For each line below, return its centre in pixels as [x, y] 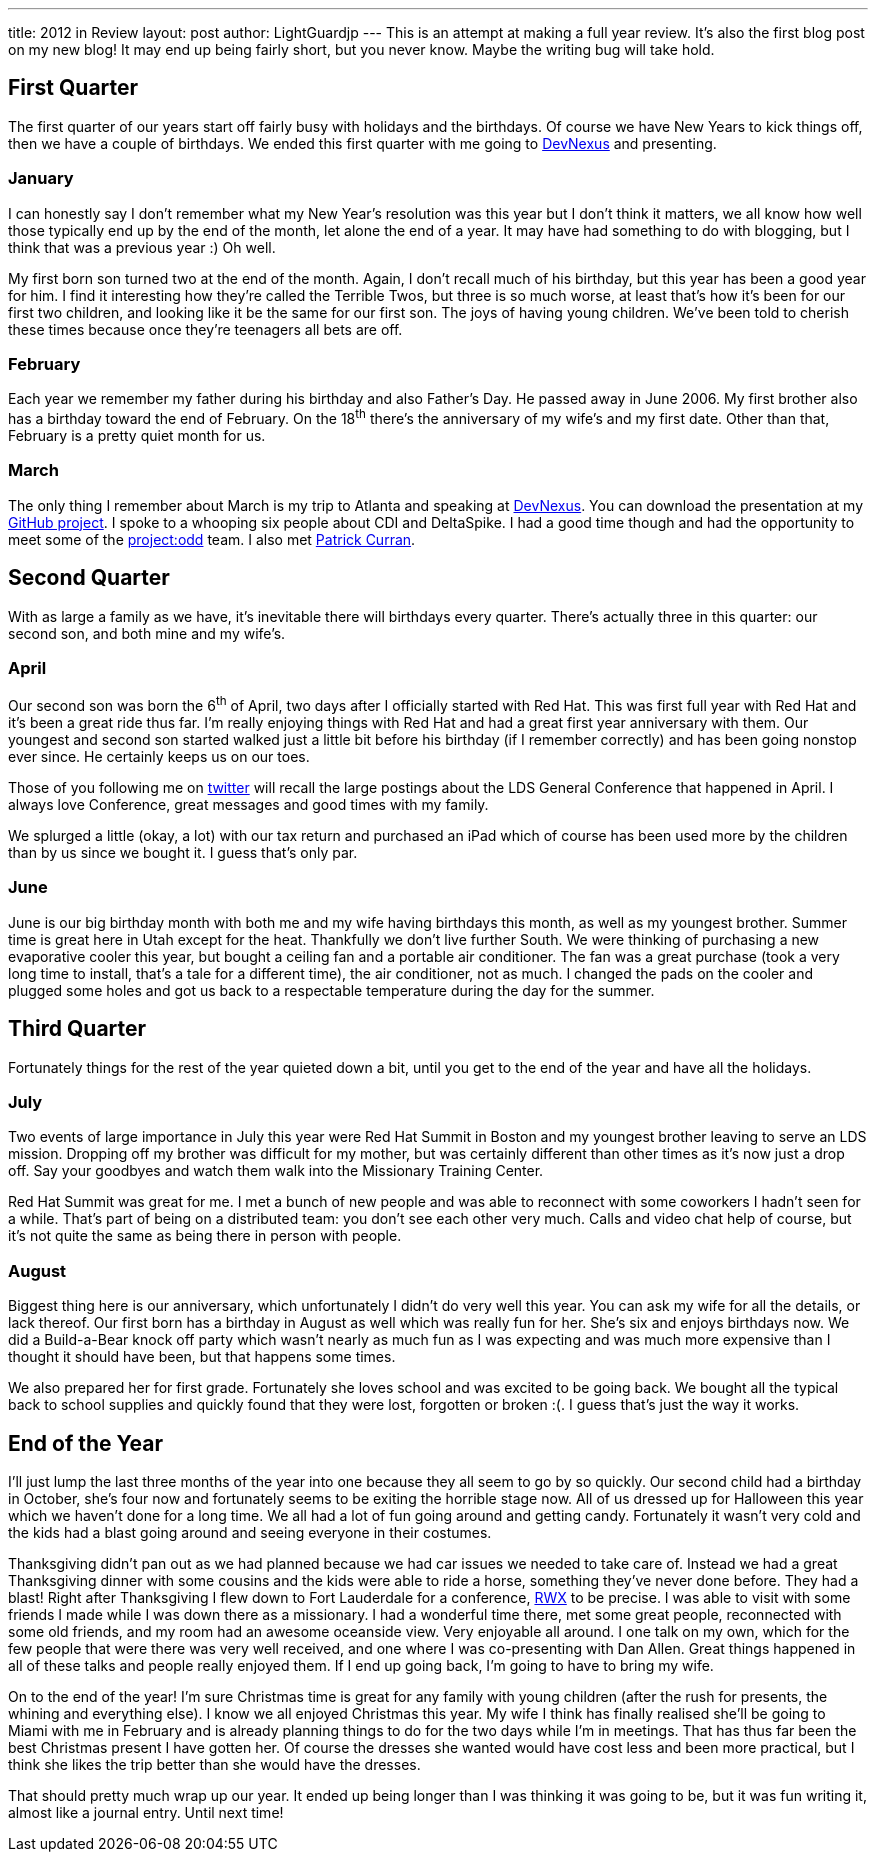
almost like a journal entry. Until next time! [146, 1812]
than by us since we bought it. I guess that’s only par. [183, 852]
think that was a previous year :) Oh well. [142, 247]
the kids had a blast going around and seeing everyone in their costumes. [250, 1532]
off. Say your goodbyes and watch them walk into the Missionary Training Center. [276, 1171]
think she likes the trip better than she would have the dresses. [214, 1764]
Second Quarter [89, 578]
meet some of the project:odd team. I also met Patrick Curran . [212, 539]
